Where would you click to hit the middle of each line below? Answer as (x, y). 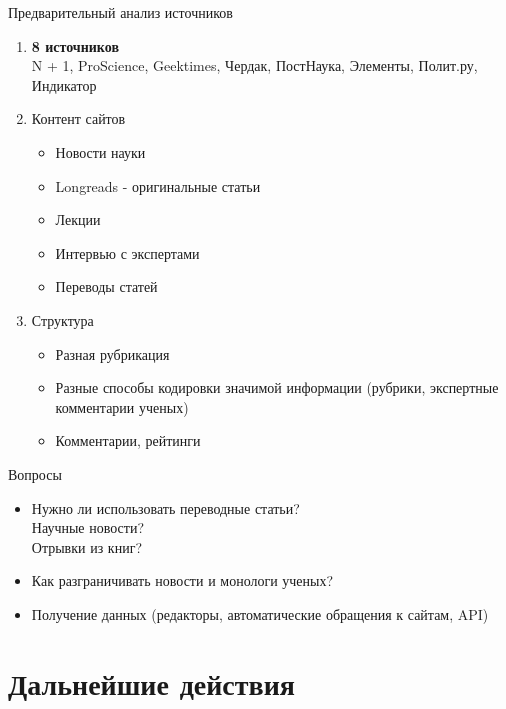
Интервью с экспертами (127, 252)
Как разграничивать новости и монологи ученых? (182, 580)
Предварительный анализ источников (120, 12)
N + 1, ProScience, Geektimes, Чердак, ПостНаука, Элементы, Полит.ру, (254, 65)
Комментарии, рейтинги (128, 440)
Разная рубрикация (112, 353)
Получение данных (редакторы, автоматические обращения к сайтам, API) (260, 613)
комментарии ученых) (122, 406)
